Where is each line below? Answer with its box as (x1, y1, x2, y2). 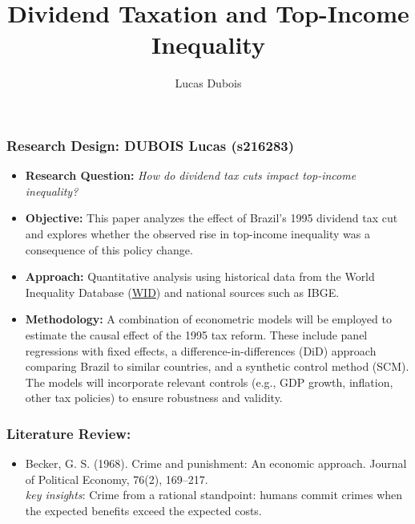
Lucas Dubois (175, 75, 242, 91)
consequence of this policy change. (25, 241, 193, 258)
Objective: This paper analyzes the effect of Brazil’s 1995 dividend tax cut (25, 209, 398, 226)
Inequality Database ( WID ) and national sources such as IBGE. (25, 283, 340, 300)
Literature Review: (6, 423, 131, 443)
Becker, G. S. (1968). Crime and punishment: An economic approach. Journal (25, 455, 407, 472)
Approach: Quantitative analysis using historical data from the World (25, 268, 375, 285)
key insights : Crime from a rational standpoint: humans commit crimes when (25, 486, 403, 503)
